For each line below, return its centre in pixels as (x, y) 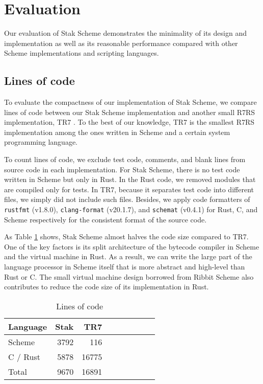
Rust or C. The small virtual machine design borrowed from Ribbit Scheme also (129, 276)
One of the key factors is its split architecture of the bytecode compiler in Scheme (132, 246)
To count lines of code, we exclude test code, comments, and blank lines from (125, 159)
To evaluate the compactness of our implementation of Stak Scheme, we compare (130, 102)
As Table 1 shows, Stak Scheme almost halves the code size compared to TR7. (126, 236)
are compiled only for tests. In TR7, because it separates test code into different (129, 189)
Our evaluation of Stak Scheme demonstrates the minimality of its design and (125, 33)
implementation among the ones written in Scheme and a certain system (117, 132)
